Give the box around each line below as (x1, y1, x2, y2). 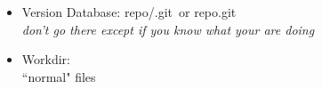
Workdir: (21, 50, 70, 69)
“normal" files (21, 67, 96, 85)
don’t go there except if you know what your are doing (21, 20, 315, 38)
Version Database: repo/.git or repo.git (21, 3, 237, 20)
